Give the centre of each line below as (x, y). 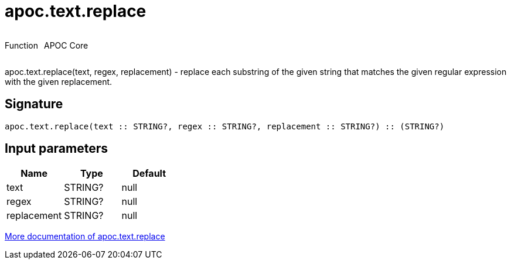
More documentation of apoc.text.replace (85, 236)
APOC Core (66, 45)
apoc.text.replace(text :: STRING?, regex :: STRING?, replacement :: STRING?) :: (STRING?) (225, 126)
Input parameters (57, 149)
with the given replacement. (59, 81)
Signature (34, 104)
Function (21, 45)
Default (149, 174)
